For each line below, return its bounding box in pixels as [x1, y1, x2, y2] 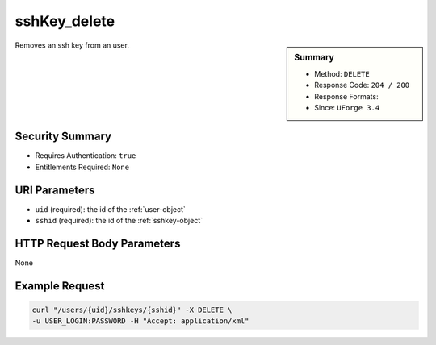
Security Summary [15, 130, 112, 143]
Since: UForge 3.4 [314, 102, 380, 112]
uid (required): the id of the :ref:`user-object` [35, 204, 186, 214]
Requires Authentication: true [35, 151, 136, 160]
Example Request [15, 279, 105, 293]
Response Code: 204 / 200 [314, 81, 410, 90]
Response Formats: [314, 91, 379, 101]
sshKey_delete [15, 12, 115, 30]
